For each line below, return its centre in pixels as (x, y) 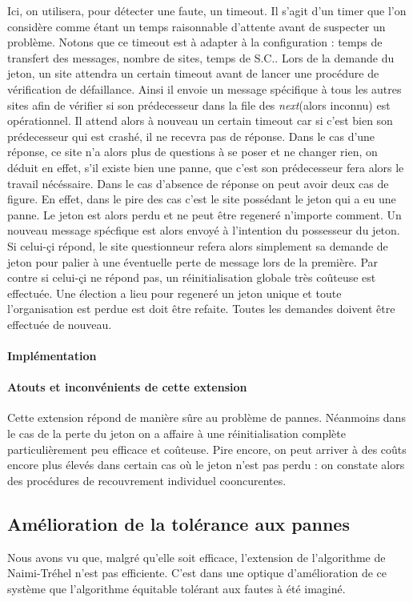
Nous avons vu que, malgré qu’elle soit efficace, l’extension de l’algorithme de (196, 557)
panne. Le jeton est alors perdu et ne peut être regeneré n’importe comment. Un (204, 214)
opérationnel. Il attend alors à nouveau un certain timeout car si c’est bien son (200, 120)
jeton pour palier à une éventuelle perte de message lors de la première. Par (193, 261)
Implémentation (52, 356)
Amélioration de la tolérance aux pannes (178, 523)
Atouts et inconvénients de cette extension (127, 387)
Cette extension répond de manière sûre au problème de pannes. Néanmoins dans (206, 417)
